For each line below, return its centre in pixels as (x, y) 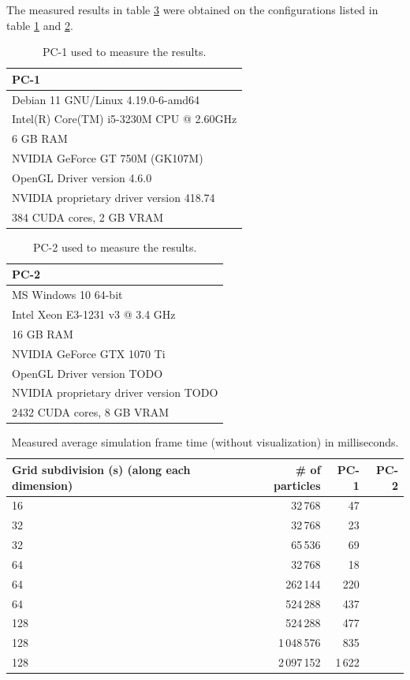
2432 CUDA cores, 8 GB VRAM (91, 412)
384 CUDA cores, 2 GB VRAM (88, 217)
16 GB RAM (43, 333)
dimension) (43, 485)
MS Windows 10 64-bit (67, 295)
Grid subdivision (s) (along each (101, 469)
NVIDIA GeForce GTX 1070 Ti (89, 353)
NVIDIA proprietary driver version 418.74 (114, 197)
